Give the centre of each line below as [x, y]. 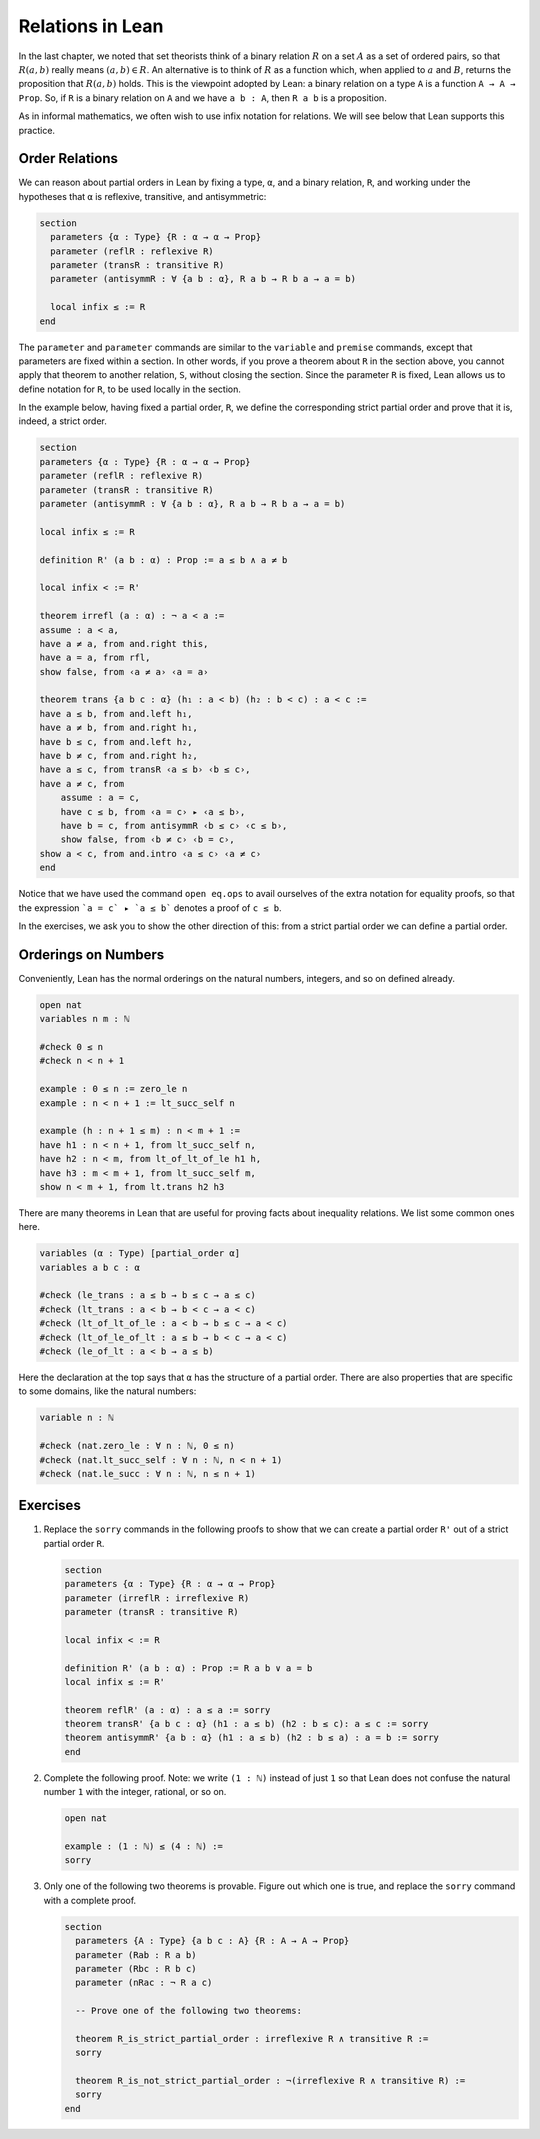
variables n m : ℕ [84, 1019]
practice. [36, 130]
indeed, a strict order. [62, 421]
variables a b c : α [89, 1267]
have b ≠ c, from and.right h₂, [119, 756]
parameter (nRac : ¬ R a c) [144, 1983]
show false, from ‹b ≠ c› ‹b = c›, [147, 839]
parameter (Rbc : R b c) [136, 1968]
